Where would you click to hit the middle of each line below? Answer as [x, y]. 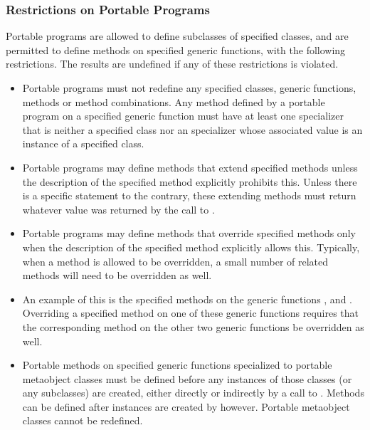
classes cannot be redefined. [83, 420]
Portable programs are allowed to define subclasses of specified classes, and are [177, 36]
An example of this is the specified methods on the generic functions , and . [187, 299]
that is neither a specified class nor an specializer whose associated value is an [192, 129]
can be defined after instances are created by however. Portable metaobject [186, 406]
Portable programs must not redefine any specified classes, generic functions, [189, 88]
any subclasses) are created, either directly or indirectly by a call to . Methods [193, 393]
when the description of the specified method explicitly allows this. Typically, [191, 247]
